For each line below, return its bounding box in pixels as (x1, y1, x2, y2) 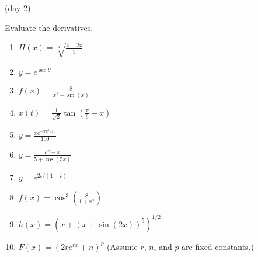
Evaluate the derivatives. (5, 21, 93, 33)
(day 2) (5, 2, 31, 13)
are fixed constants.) (182, 240, 254, 252)
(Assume (107, 240, 138, 252)
